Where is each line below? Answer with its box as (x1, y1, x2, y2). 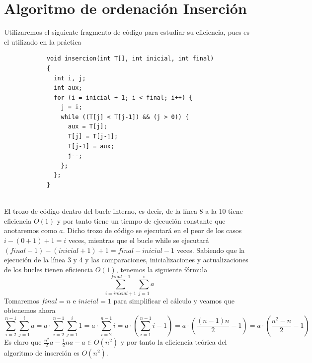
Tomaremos (4, 295, 39, 305)
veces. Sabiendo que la (176, 244, 245, 255)
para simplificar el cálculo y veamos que (113, 295, 235, 305)
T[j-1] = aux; (68, 142, 114, 150)
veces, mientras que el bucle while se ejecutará (68, 235, 209, 245)
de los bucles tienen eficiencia (4, 264, 93, 274)
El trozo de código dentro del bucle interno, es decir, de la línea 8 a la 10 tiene (4, 206, 243, 216)
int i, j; (54, 74, 86, 82)
